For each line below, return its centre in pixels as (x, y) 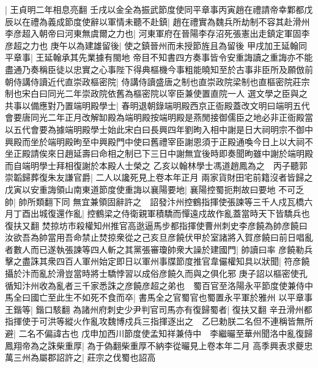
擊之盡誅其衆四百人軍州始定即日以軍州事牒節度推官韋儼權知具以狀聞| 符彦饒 (157, 261)
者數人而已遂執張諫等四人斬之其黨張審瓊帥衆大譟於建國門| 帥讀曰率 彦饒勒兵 (159, 249)
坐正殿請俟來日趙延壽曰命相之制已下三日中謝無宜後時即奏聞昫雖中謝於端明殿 (159, 153)
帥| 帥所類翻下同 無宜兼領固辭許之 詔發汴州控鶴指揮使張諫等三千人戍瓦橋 (155, 201)
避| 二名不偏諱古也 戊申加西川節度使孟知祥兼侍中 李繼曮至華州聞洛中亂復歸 (159, 333)
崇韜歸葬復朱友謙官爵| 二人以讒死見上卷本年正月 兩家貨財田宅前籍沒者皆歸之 (159, 177)
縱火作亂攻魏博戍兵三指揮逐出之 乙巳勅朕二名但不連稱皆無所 (189, 321)
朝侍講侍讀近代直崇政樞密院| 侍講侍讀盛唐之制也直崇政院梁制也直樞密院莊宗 (157, 81)
